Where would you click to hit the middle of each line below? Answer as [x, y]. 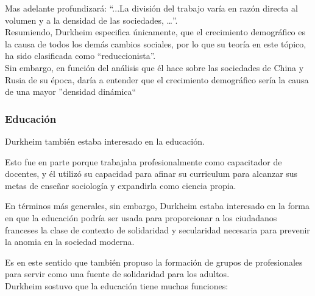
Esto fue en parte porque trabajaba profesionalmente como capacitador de [143, 161]
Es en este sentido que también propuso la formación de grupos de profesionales [154, 262]
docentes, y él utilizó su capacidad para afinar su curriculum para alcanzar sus [151, 174]
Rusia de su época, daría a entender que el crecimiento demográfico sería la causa [157, 79]
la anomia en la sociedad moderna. [70, 242]
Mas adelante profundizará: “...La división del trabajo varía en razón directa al [151, 8]
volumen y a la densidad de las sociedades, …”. [91, 20]
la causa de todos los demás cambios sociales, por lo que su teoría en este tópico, [156, 43]
